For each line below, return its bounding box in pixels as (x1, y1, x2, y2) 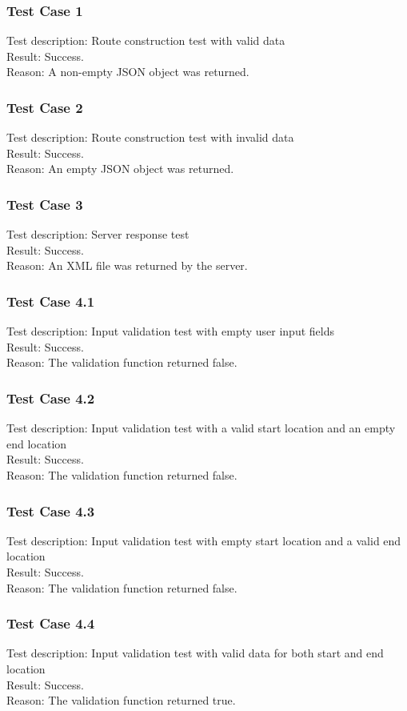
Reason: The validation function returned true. (6, 692, 236, 709)
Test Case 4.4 (6, 613, 95, 633)
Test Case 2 (6, 97, 83, 117)
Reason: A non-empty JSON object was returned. (6, 63, 249, 80)
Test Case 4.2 (6, 388, 95, 408)
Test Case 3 (6, 194, 83, 214)
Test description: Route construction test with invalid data (6, 129, 294, 146)
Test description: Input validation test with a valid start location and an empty (6, 420, 396, 436)
